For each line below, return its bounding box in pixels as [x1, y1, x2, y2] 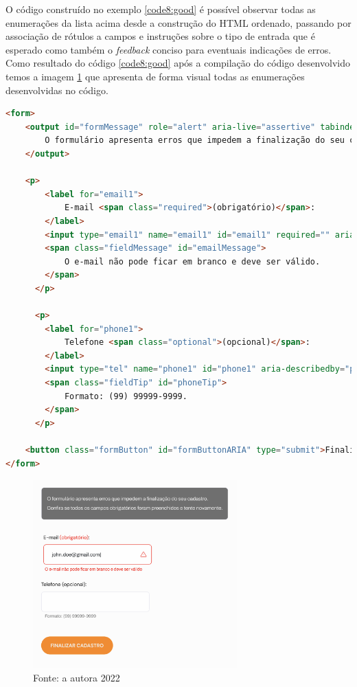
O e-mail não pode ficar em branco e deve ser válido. [64, 256, 321, 267]
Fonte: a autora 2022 [33, 670, 120, 684]
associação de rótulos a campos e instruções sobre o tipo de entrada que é [5, 29, 315, 43]
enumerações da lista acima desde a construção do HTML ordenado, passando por [5, 15, 352, 30]
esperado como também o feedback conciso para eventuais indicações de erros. [5, 42, 332, 56]
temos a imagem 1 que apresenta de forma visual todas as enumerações [5, 69, 305, 83]
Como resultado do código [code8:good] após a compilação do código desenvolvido [5, 56, 350, 70]
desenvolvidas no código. [5, 82, 108, 97]
